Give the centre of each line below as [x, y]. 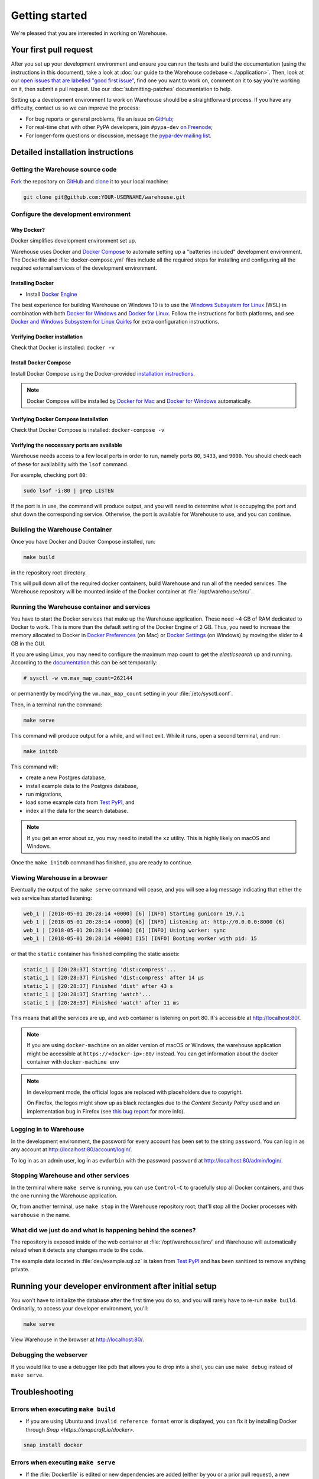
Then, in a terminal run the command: [57, 705]
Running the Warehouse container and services [81, 607]
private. [20, 1270]
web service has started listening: [51, 898]
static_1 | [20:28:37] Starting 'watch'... [87, 994]
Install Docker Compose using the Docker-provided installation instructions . [103, 373]
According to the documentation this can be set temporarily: [84, 663]
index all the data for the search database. [77, 810]
